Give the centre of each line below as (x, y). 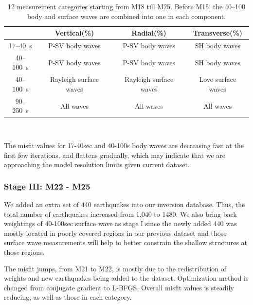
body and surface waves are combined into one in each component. (126, 16)
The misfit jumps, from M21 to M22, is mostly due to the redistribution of (115, 268)
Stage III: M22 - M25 (47, 186)
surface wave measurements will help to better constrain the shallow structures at (126, 242)
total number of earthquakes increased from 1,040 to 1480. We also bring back (120, 214)
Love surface (218, 79)
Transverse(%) (218, 33)
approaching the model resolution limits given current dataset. (97, 164)
